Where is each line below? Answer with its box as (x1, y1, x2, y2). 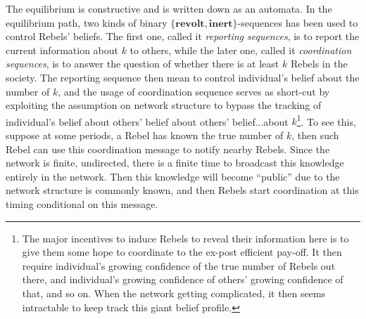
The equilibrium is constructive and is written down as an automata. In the (6, 1, 332, 15)
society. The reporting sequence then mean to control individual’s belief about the (6, 70, 360, 84)
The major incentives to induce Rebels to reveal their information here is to (22, 230, 349, 245)
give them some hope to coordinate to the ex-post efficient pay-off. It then (22, 245, 342, 259)
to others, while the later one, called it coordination (130, 42, 352, 57)
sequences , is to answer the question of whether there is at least (6, 56, 279, 71)
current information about (6, 42, 118, 57)
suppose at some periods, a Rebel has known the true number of (6, 128, 284, 142)
